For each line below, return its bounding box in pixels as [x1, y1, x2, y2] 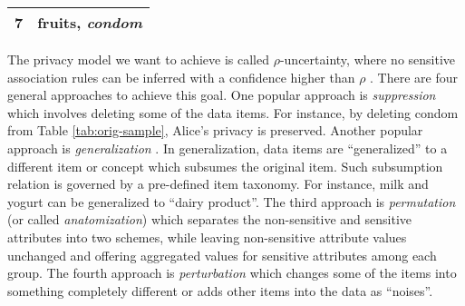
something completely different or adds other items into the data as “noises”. [7, 281, 433, 300]
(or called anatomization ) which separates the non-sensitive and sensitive [7, 210, 412, 229]
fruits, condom [37, 12, 142, 33]
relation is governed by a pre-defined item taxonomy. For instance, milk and [7, 174, 429, 193]
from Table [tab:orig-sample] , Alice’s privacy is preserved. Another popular [7, 121, 423, 140]
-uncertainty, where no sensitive [279, 50, 456, 68]
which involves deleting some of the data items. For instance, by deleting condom [7, 103, 459, 122]
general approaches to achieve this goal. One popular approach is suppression [7, 85, 436, 104]
